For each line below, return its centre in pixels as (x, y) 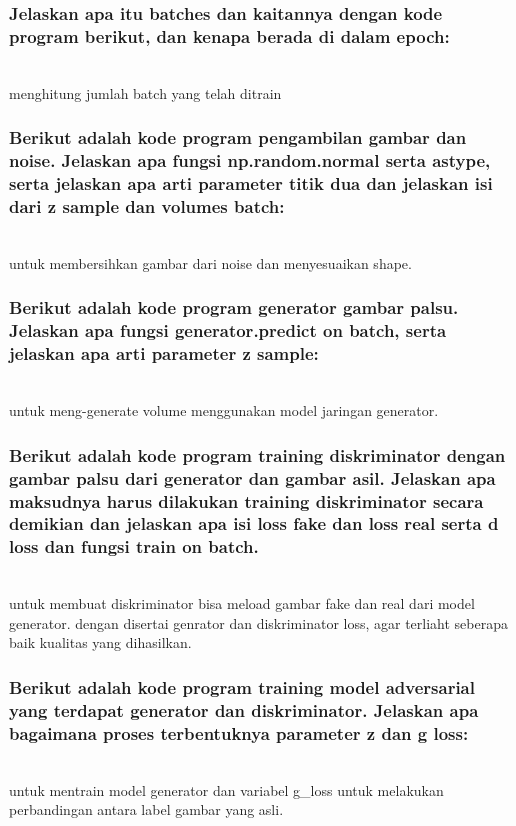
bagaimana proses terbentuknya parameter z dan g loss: (239, 732)
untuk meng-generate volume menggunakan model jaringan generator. (224, 410)
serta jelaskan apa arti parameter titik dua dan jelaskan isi (251, 183)
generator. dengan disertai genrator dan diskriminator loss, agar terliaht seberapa (258, 622)
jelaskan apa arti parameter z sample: (164, 353)
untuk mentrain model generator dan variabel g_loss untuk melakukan (226, 789)
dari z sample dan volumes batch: (147, 206)
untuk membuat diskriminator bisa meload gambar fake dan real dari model (242, 603)
